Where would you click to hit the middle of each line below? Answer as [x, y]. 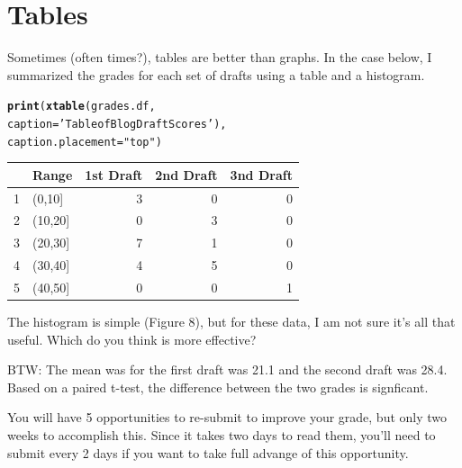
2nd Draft [186, 174]
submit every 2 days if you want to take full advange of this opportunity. [208, 452]
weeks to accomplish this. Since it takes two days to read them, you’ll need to [222, 435]
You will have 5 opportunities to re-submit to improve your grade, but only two [227, 417]
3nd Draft [261, 174]
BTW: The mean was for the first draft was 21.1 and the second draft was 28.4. [227, 369]
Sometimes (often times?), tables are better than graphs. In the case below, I [220, 57]
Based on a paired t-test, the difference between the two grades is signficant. [218, 387]
